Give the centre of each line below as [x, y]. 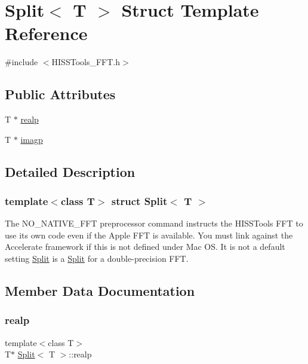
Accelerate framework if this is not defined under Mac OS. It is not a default [145, 247]
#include [21, 62]
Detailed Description [70, 171]
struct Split [139, 201]
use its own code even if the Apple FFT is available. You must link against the [149, 235]
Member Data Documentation [100, 291]
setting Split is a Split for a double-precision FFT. [97, 259]
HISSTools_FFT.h [86, 62]
